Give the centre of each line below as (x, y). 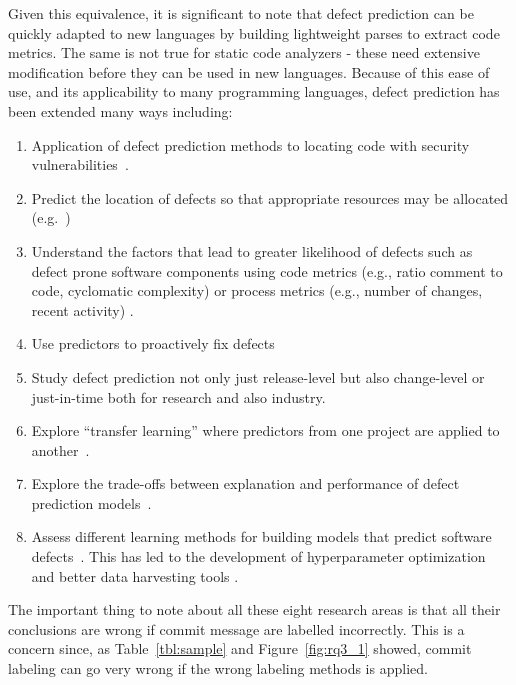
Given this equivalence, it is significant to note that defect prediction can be (241, 13)
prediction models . (91, 502)
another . (60, 449)
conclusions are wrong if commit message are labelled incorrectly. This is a (236, 628)
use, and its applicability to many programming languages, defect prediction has (254, 91)
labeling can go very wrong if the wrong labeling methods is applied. (218, 668)
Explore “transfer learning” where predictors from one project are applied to (265, 430)
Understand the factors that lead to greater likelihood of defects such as (252, 250)
